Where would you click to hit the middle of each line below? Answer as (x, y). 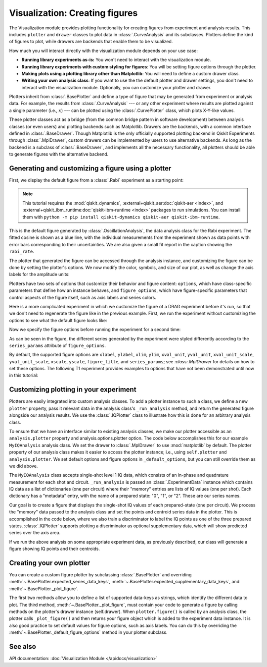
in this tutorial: (23, 375)
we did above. (23, 466)
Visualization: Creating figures (73, 13)
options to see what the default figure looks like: (58, 320)
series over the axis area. (35, 533)
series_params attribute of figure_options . (58, 345)
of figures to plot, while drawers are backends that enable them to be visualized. (91, 42)
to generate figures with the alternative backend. (59, 154)
